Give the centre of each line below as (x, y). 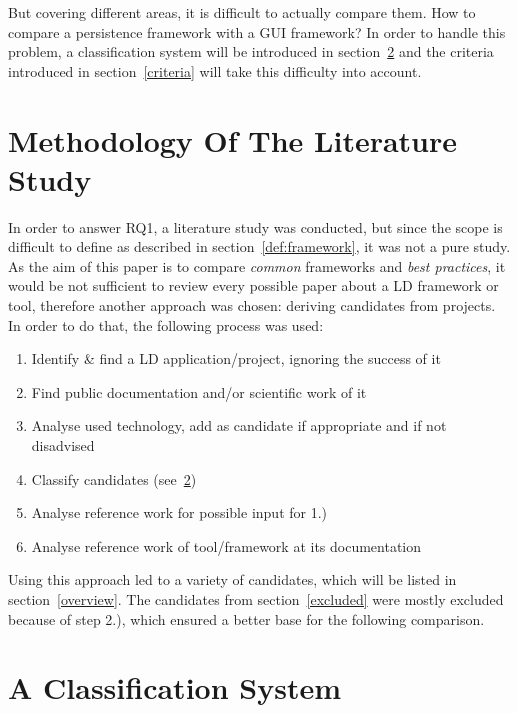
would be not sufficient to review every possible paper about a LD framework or (253, 285)
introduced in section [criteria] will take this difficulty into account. (215, 70)
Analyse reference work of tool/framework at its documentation (226, 545)
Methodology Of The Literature (233, 139)
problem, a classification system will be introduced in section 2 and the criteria (251, 51)
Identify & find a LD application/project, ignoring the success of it (236, 358)
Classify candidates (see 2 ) (114, 478)
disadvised (63, 445)
